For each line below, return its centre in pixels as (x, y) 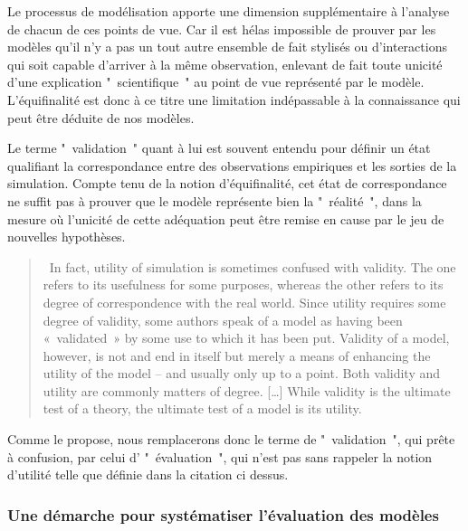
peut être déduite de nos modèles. (101, 117)
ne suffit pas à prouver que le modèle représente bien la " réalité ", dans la (215, 200)
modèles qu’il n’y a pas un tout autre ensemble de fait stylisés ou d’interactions (227, 47)
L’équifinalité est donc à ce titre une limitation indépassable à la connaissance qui (234, 99)
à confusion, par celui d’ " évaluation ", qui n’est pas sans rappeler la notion (220, 456)
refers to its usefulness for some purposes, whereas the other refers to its (243, 284)
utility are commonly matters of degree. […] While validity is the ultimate (247, 390)
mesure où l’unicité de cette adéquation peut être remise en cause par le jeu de (226, 218)
